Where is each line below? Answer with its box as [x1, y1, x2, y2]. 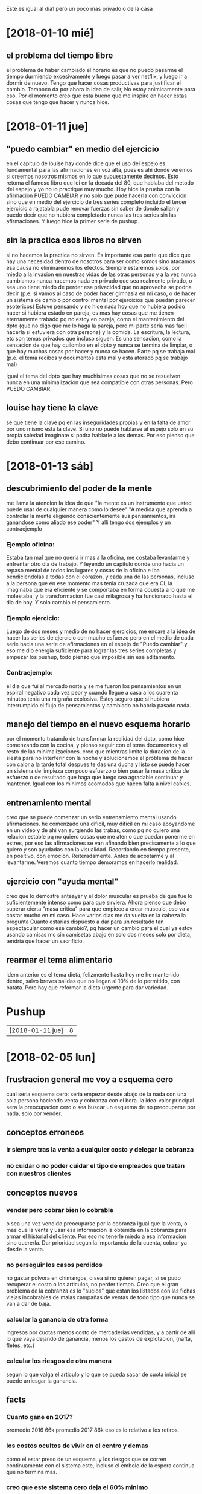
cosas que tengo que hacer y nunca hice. [6, 99, 110, 105]
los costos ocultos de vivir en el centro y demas [6, 1441, 149, 1450]
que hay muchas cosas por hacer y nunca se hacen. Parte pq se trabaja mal [6, 347, 195, 355]
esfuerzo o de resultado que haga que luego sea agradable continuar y [6, 774, 183, 781]
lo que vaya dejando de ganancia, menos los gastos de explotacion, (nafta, [6, 1335, 192, 1343]
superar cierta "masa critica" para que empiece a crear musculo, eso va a [6, 905, 190, 912]
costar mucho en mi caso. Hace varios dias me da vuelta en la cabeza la [6, 911, 186, 919]
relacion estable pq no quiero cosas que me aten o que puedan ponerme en [6, 833, 195, 840]
